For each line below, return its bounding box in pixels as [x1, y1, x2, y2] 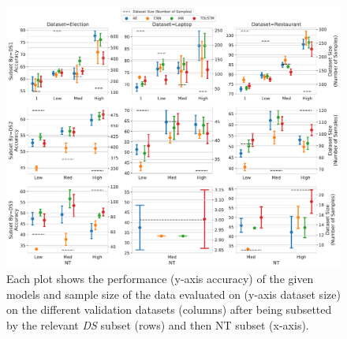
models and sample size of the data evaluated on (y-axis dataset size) [6, 285, 341, 302]
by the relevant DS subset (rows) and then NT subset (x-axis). [6, 317, 309, 333]
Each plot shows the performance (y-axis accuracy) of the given [6, 270, 314, 287]
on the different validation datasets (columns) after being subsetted [6, 301, 332, 318]
